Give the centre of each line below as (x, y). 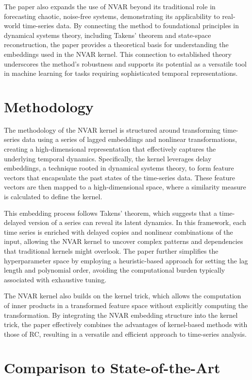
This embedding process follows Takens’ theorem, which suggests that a (110, 213)
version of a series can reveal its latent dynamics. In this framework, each (137, 222)
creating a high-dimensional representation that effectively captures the (110, 149)
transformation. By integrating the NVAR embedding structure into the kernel (121, 315)
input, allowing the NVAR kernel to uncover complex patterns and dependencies (124, 241)
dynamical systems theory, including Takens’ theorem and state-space (108, 35)
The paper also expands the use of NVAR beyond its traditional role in (110, 6)
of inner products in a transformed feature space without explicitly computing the (126, 305)
